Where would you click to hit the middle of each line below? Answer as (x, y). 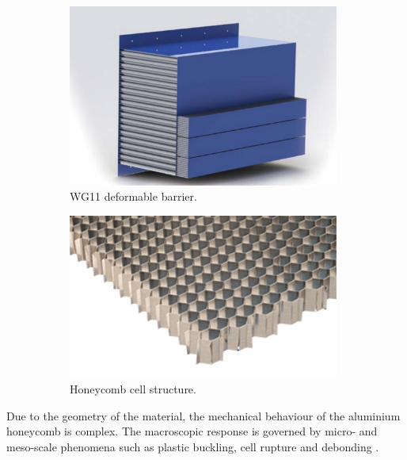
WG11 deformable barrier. (133, 196)
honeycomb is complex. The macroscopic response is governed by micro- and (192, 431)
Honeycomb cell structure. (133, 389)
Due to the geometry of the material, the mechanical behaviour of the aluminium (203, 415)
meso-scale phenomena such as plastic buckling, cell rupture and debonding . (193, 447)
